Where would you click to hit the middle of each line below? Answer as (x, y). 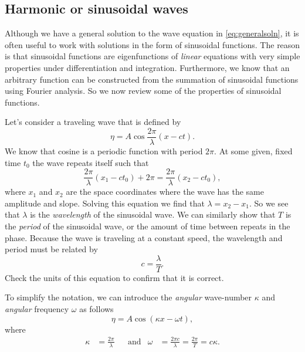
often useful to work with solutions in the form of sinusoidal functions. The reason (152, 44)
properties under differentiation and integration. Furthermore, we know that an (147, 67)
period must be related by (51, 249)
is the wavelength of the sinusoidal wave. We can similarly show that (153, 214)
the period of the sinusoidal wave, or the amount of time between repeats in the (148, 226)
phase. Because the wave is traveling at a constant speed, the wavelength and (144, 237)
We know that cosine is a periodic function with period (104, 151)
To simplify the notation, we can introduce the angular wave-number (128, 297)
